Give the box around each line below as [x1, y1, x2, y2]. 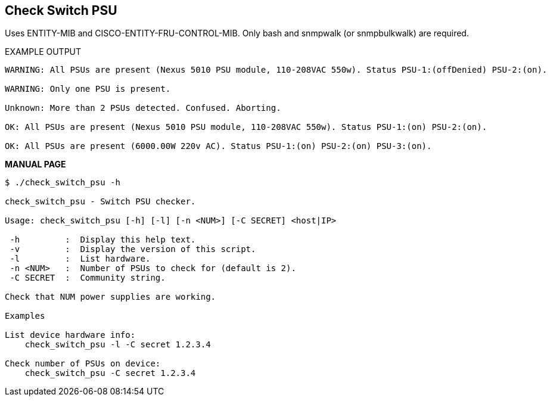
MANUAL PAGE [5, 159, 66, 170]
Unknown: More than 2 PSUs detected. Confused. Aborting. [5, 103, 281, 113]
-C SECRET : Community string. [10, 273, 166, 283]
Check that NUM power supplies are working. [5, 292, 216, 302]
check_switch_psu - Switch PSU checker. [5, 197, 196, 207]
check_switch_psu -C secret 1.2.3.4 [24, 368, 196, 378]
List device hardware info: [5, 330, 136, 340]
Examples [5, 311, 45, 321]
